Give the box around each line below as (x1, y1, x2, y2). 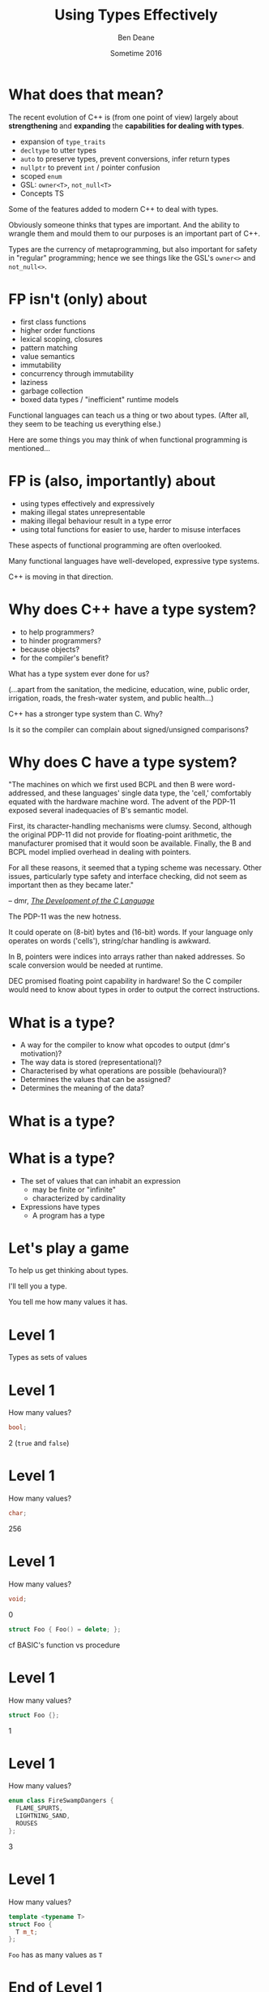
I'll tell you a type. (8, 1281, 67, 1291)
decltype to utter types (19, 145, 97, 155)
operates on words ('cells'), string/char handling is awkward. (8, 936, 211, 946)
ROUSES (15, 1820, 38, 1828)
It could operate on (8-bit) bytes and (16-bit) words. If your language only (8, 928, 254, 938)
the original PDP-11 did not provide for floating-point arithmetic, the (8, 830, 233, 840)
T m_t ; (15, 1928, 38, 1936)
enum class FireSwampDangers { (8, 1797, 114, 1805)
